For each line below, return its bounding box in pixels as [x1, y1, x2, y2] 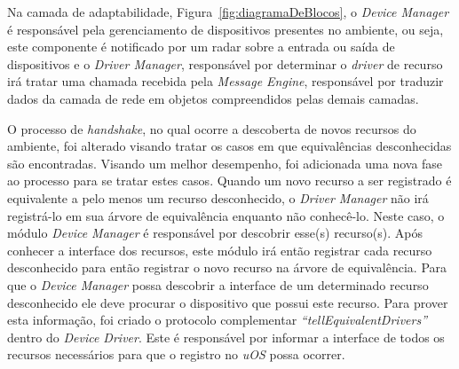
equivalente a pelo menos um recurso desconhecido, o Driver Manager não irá [7, 188, 429, 207]
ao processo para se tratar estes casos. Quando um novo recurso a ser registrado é [7, 171, 452, 190]
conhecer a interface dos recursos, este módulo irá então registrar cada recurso [7, 240, 432, 259]
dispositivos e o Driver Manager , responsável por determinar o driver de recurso [7, 54, 443, 73]
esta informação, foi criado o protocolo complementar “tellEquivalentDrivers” [7, 310, 428, 329]
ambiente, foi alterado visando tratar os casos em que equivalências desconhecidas [7, 137, 452, 155]
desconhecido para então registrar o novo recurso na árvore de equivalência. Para [7, 258, 447, 277]
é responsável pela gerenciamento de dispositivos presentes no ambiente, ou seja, [7, 20, 444, 38]
